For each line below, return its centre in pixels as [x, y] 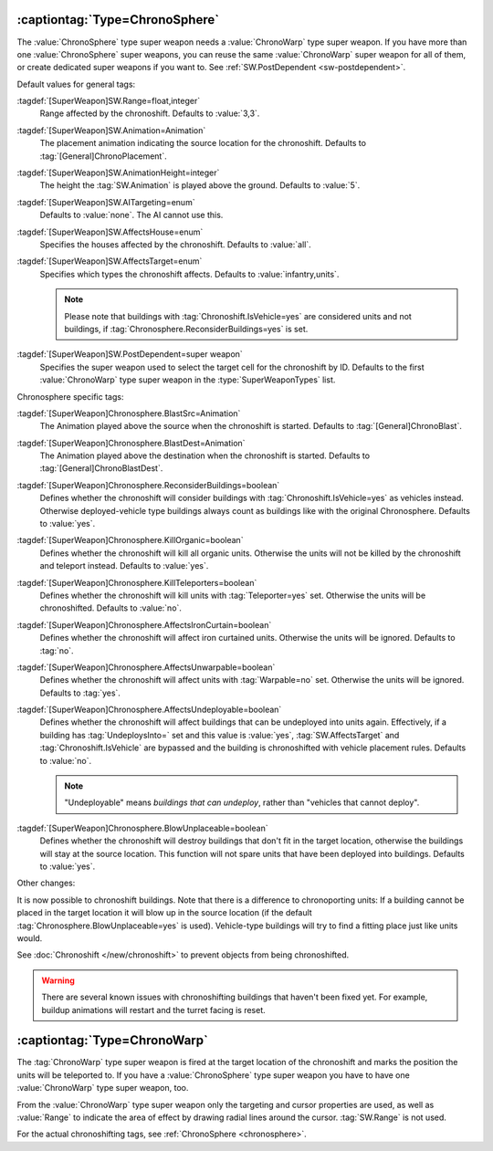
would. [30, 938]
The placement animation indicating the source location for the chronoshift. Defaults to [203, 143]
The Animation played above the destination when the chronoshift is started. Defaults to [205, 455]
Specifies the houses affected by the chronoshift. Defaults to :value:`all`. [176, 244]
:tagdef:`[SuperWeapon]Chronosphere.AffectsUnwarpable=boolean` [146, 667]
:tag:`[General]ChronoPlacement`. [104, 156]
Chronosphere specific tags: [70, 396]
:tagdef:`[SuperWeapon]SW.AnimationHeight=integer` [118, 173]
